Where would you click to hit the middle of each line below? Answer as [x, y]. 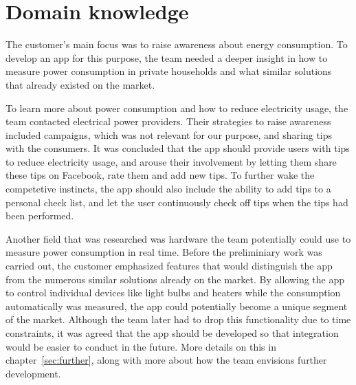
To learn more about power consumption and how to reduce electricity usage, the [177, 108]
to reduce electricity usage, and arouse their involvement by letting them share [171, 161]
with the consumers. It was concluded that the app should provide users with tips [178, 148]
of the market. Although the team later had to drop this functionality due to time [178, 319]
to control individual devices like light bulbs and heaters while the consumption [173, 293]
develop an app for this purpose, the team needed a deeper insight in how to [167, 57]
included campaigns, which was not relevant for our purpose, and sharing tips [169, 134]
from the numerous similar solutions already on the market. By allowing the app [175, 279]
